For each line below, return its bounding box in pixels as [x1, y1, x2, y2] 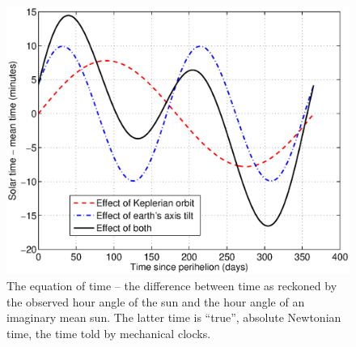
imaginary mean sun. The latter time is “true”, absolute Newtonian [6, 309, 341, 326]
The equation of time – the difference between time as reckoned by [6, 277, 337, 294]
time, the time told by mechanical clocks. [6, 324, 211, 341]
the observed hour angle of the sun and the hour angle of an [6, 293, 305, 310]
